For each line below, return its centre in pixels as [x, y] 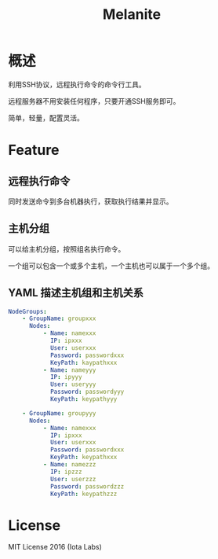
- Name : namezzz [69, 465]
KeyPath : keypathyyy [84, 399]
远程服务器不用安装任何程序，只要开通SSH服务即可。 [94, 101]
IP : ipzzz [66, 472]
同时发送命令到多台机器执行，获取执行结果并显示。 [91, 201]
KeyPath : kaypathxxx [84, 362]
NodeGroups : [27, 311]
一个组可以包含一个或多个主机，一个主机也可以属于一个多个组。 [111, 266]
